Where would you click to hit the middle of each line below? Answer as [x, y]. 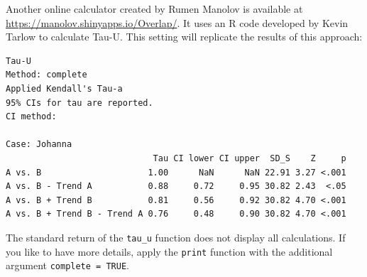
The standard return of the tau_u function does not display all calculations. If [176, 237]
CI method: [31, 117]
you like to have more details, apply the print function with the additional [169, 251]
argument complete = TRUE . [67, 265]
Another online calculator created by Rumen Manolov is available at [154, 9]
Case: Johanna [39, 145]
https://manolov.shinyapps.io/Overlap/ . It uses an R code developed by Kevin [177, 22]
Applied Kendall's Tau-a [64, 88]
